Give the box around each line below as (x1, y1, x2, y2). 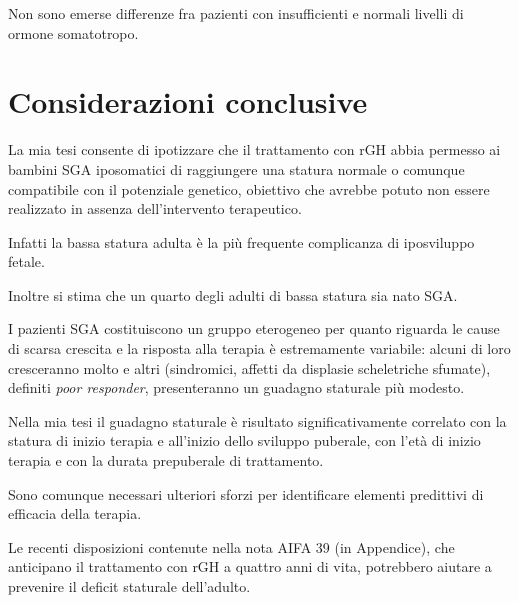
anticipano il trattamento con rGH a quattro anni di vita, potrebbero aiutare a (8, 556, 492, 577)
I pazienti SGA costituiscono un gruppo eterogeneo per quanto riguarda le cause (8, 318, 500, 339)
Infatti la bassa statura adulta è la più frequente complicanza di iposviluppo (8, 231, 475, 252)
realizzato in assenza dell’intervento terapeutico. (8, 198, 302, 219)
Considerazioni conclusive (8, 81, 368, 122)
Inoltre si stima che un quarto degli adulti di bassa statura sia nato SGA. (8, 284, 458, 305)
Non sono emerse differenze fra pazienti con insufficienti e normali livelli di (8, 3, 464, 23)
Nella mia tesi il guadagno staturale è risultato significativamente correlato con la (8, 410, 507, 431)
